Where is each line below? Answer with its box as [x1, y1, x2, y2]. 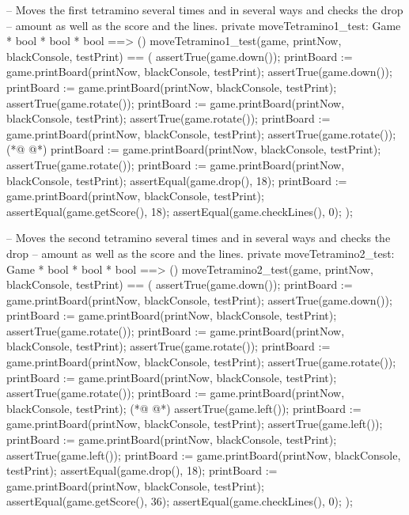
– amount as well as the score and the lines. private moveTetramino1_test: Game [6, 17, 401, 33]
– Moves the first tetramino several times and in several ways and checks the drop [6, 2, 403, 17]
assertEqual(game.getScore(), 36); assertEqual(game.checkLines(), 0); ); [6, 493, 353, 509]
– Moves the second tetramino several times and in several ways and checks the [6, 229, 391, 246]
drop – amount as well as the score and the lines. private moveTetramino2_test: [6, 244, 395, 261]
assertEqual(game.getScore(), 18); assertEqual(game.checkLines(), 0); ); [6, 203, 353, 219]
